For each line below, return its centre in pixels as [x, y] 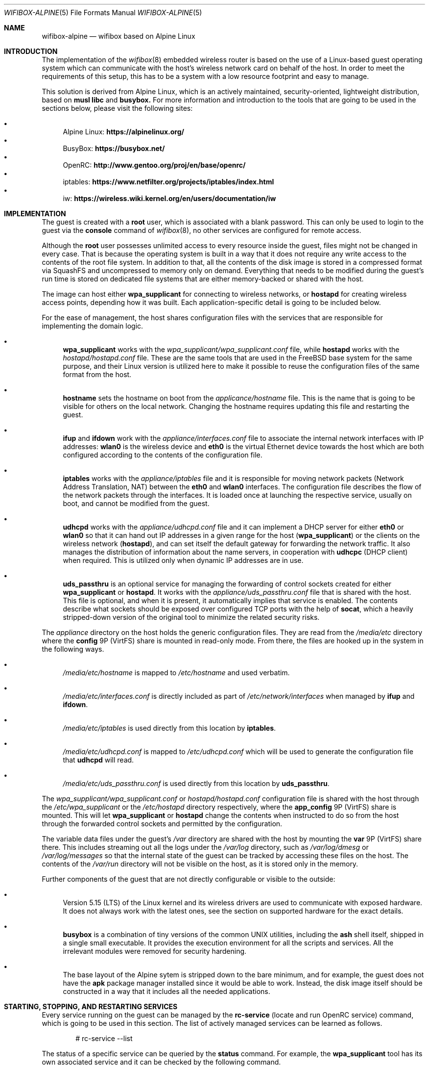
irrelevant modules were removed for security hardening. [155, 951]
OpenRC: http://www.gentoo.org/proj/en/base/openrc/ [154, 165]
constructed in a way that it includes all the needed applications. [167, 991]
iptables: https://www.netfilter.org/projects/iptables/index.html [168, 182]
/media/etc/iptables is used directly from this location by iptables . [169, 728]
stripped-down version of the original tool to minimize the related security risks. [191, 617]
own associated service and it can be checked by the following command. [161, 1062]
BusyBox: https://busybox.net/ [114, 148]
